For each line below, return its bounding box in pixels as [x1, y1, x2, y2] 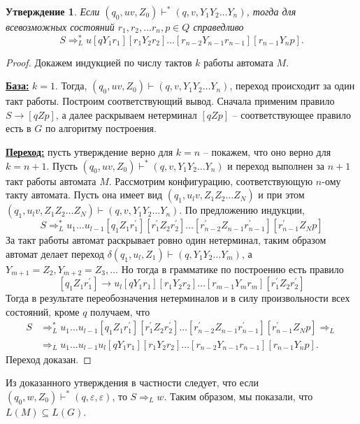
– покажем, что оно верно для [203, 145, 331, 159]
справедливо [193, 20, 244, 34]
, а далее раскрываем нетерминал [55, 107, 197, 122]
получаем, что [90, 304, 150, 319]
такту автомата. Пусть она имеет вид [6, 187, 163, 202]
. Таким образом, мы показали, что [164, 388, 313, 403]
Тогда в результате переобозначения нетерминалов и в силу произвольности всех [6, 291, 350, 305]
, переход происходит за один [229, 78, 355, 93]
